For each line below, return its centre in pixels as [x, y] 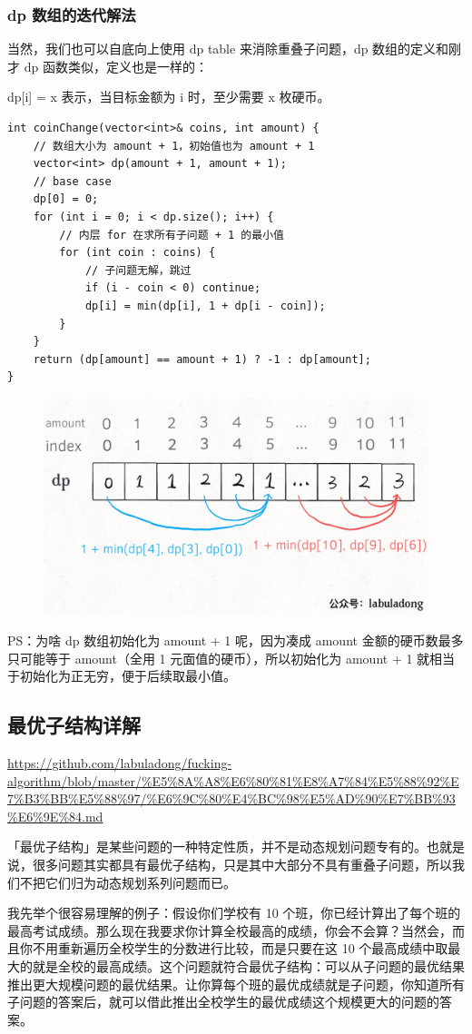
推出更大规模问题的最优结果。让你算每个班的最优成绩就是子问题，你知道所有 [236, 984]
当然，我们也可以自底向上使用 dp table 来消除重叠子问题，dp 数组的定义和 [228, 49]
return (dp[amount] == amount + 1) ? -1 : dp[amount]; [202, 359]
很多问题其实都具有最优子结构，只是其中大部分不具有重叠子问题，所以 [242, 864]
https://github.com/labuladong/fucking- [120, 762]
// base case [72, 181]
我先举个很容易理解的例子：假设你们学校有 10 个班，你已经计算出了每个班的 [234, 913]
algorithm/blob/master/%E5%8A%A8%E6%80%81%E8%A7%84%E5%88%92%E [233, 780]
